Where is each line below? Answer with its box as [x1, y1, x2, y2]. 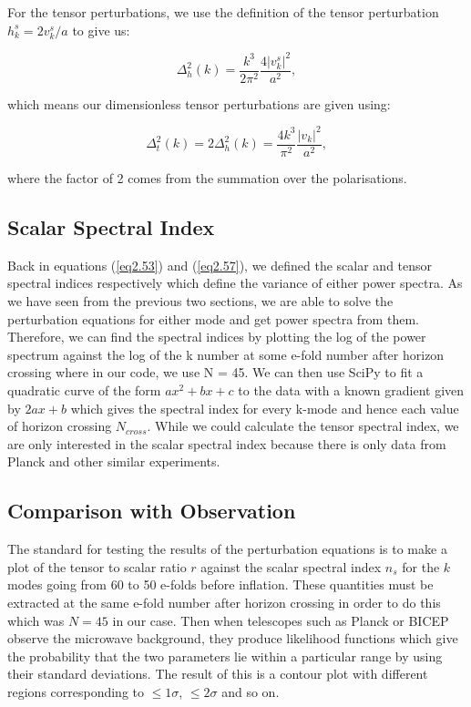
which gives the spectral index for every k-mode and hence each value [70, 398, 459, 417]
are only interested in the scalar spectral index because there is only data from [7, 434, 446, 453]
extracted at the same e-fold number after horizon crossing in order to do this [7, 592, 441, 611]
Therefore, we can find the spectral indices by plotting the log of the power [7, 327, 426, 346]
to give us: [72, 20, 130, 39]
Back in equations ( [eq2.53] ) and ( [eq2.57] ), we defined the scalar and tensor [7, 255, 433, 274]
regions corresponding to [7, 681, 145, 701]
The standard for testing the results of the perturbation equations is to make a [7, 539, 447, 558]
